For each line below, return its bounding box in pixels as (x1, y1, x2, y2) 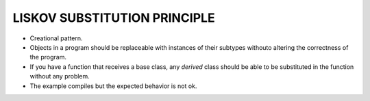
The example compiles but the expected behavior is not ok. (29, 82, 197, 90)
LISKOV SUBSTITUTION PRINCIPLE (12, 10, 215, 25)
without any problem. (29, 72, 90, 81)
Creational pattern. (29, 34, 83, 42)
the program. (29, 53, 66, 61)
